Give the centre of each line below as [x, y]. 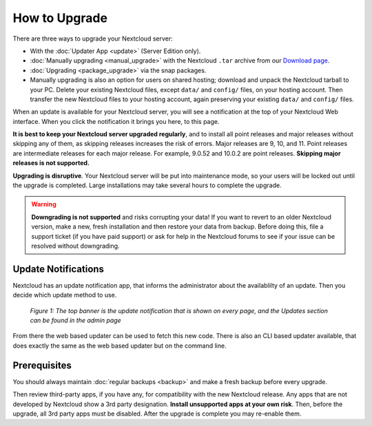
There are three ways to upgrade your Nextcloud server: [93, 39]
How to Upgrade [60, 18]
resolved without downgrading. [75, 246]
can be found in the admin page [76, 321]
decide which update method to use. [65, 295]
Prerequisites [42, 365]
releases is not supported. [51, 163]
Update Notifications [59, 269]
